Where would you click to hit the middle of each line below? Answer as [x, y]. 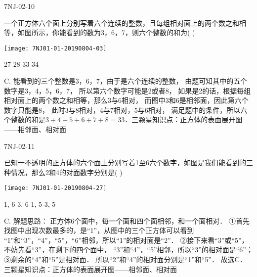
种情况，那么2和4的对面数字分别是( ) [63, 172]
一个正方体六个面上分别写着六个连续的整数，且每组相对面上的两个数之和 [122, 23]
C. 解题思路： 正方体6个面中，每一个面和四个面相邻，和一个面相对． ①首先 [127, 220]
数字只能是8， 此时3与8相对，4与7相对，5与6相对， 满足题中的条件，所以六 [126, 110]
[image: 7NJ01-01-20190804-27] [55, 188]
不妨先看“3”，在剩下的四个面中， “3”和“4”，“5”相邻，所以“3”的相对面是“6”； [128, 250]
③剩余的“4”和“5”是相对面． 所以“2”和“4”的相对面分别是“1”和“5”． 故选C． [125, 259]
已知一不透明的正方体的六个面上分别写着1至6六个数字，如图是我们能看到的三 [128, 162]
